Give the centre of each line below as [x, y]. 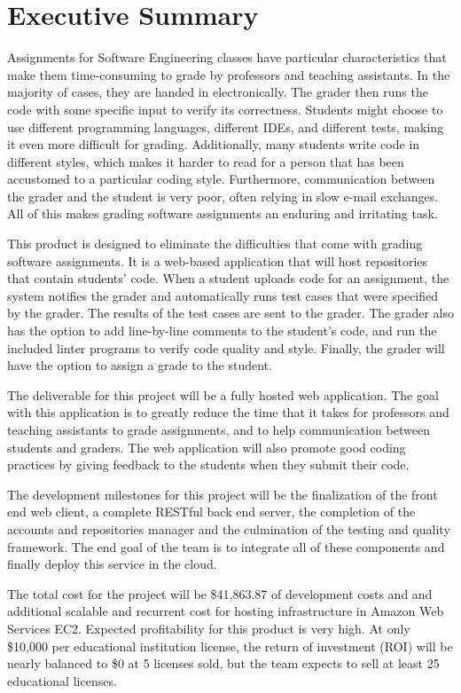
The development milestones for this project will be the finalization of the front [223, 494]
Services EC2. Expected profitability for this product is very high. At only [209, 628]
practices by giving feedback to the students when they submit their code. [208, 465]
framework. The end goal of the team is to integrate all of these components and [226, 546]
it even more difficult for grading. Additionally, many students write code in [214, 144]
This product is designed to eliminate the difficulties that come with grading [215, 244]
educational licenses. [62, 680]
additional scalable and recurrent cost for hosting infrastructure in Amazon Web [226, 611]
